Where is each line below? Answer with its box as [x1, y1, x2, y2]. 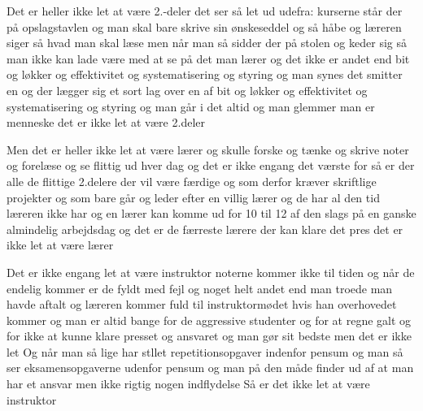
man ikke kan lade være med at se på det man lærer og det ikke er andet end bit [7, 50, 410, 67]
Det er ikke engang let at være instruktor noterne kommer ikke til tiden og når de [7, 263, 415, 280]
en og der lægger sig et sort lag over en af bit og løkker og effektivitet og [7, 81, 368, 98]
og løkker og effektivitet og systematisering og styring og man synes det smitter [7, 66, 403, 83]
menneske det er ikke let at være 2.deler [7, 114, 205, 131]
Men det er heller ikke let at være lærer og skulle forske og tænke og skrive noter [7, 141, 409, 158]
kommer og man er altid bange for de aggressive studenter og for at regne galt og [7, 311, 412, 328]
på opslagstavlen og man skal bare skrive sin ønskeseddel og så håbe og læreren [7, 18, 402, 35]
